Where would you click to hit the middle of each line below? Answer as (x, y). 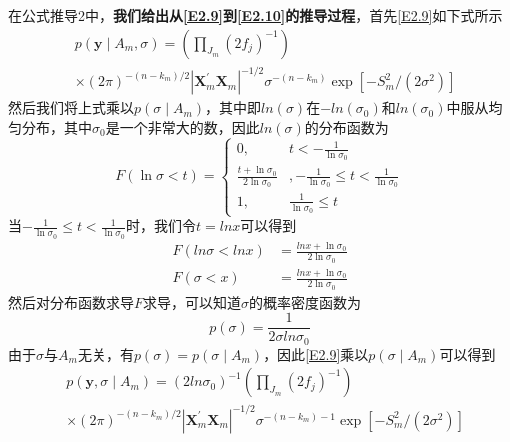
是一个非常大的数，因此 (182, 126)
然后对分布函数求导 (71, 301)
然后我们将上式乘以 (71, 107)
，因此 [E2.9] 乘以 (316, 353)
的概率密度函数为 (305, 301)
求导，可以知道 (192, 301)
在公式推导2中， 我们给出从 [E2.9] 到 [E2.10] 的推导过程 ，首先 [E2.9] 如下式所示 (255, 15)
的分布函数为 (346, 126)
